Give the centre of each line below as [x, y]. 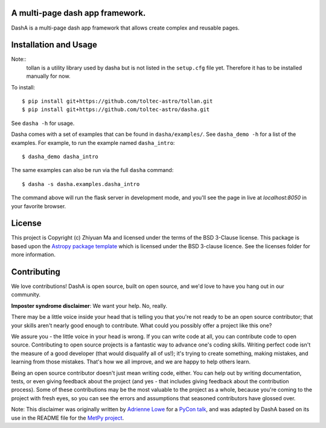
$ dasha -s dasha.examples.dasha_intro [81, 184]
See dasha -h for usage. [43, 123]
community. [26, 295]
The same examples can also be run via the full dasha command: [92, 170]
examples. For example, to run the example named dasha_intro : [93, 142]
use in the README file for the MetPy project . [68, 418]
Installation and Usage [54, 45]
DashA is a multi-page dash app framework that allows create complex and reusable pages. [125, 28]
